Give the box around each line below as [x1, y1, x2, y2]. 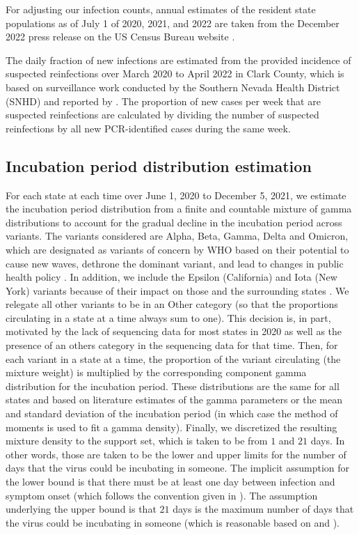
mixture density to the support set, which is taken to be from [6, 433, 268, 448]
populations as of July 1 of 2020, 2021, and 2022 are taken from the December [6, 15, 340, 30]
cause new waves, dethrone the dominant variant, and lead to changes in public [6, 256, 344, 270]
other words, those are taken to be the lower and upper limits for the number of [6, 447, 346, 461]
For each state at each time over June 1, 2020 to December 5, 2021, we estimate [6, 187, 346, 202]
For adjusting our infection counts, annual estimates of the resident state [6, 2, 316, 16]
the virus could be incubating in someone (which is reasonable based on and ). [6, 515, 340, 529]
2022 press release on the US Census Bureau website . [6, 29, 235, 44]
